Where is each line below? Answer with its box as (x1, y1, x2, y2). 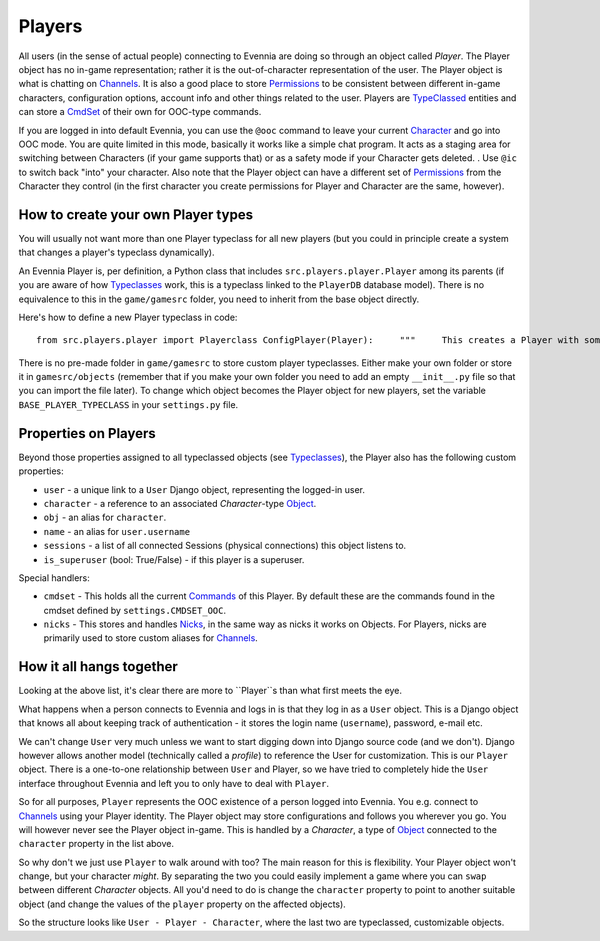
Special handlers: (18, 571, 90, 584)
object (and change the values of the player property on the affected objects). (18, 898, 347, 910)
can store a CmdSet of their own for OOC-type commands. (18, 106, 262, 118)
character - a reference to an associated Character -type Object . (43, 497, 317, 509)
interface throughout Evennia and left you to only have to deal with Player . (18, 777, 330, 789)
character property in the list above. (18, 838, 175, 850)
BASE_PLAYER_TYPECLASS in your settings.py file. (18, 398, 239, 410)
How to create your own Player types (18, 206, 254, 223)
